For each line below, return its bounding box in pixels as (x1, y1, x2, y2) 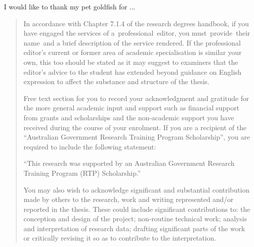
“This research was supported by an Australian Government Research (23, 158, 235, 168)
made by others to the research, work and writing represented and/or (23, 194, 234, 204)
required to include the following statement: (23, 141, 156, 151)
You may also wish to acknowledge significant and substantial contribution (23, 184, 250, 195)
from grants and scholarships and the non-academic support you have (23, 112, 234, 122)
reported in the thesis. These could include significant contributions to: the (23, 203, 251, 214)
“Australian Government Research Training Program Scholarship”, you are (23, 132, 250, 142)
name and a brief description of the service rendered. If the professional (23, 37, 241, 48)
